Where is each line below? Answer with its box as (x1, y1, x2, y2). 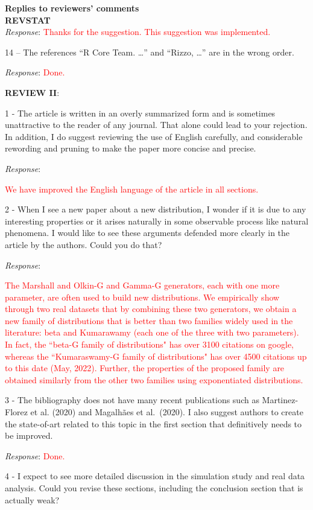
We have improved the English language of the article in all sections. (5, 182, 259, 195)
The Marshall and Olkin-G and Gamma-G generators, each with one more (5, 279, 280, 292)
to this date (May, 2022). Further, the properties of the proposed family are (5, 362, 285, 374)
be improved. (5, 429, 53, 442)
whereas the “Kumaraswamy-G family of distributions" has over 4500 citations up (5, 349, 307, 362)
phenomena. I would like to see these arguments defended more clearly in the (5, 226, 290, 239)
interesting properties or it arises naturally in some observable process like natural (5, 214, 309, 227)
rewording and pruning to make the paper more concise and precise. (5, 142, 256, 155)
